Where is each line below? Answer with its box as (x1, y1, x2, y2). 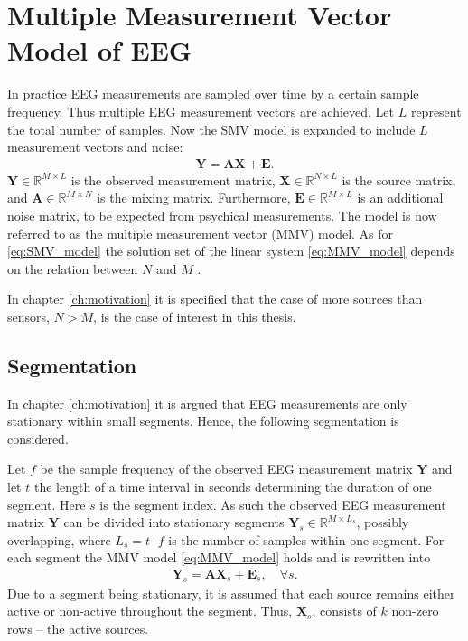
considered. (7, 429, 69, 448)
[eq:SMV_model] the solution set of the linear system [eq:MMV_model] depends (7, 241, 455, 260)
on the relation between (7, 259, 138, 278)
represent (410, 101, 462, 120)
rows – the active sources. (7, 619, 149, 638)
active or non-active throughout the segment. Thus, (7, 601, 293, 620)
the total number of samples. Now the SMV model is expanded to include (7, 119, 416, 138)
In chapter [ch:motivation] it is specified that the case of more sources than (7, 289, 423, 308)
